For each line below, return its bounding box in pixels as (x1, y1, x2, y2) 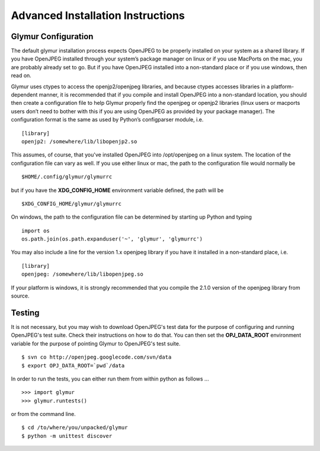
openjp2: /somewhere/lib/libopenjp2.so (21, 138, 137, 145)
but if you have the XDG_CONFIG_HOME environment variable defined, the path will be (11, 187, 224, 194)
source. (11, 292, 30, 299)
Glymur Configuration (11, 31, 94, 41)
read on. (11, 72, 32, 79)
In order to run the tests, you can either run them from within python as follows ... (11, 375, 209, 382)
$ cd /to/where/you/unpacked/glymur (21, 424, 128, 431)
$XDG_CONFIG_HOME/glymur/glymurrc (21, 200, 121, 207)
